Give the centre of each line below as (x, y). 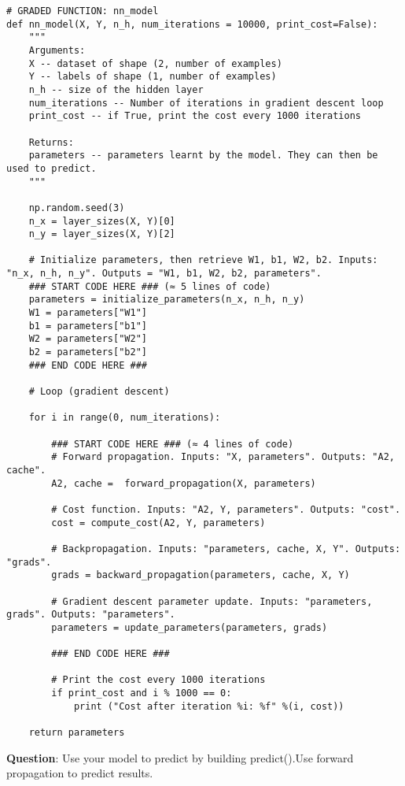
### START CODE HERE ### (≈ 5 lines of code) (150, 286)
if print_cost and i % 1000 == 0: (142, 693)
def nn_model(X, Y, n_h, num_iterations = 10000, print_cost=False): (192, 24)
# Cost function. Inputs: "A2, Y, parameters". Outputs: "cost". (226, 509)
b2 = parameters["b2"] (88, 352)
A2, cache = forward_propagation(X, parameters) (184, 483)
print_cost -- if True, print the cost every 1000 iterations (195, 116)
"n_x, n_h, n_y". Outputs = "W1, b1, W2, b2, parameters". (164, 274)
